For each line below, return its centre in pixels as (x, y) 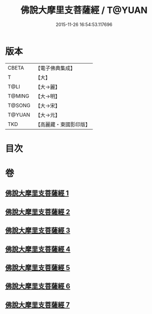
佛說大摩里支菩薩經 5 (38, 268)
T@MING (18, 96)
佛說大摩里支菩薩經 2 (38, 212)
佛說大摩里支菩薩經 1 (37, 193)
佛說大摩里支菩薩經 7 (37, 305)
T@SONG (19, 105)
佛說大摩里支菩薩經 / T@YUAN (84, 10)
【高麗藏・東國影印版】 (63, 124)
